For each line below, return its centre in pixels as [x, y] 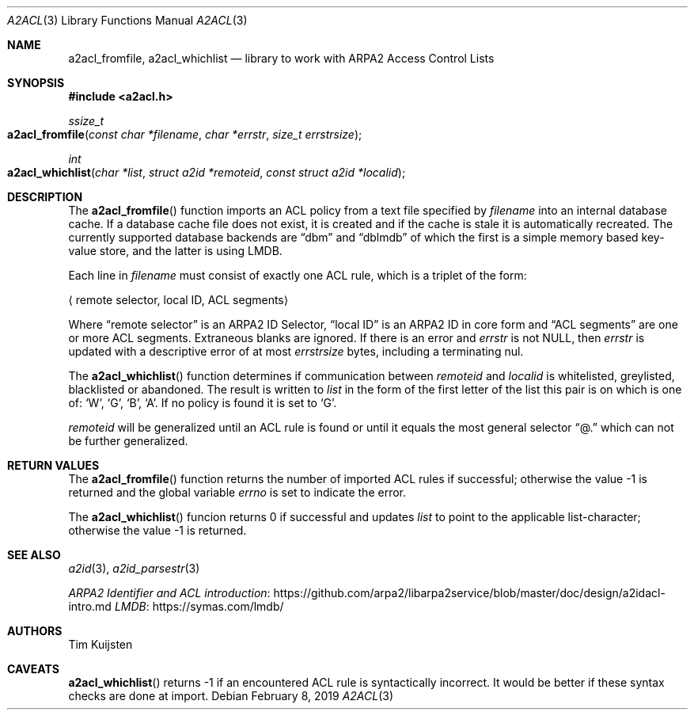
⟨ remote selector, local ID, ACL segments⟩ [178, 300]
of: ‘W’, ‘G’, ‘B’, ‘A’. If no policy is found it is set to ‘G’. [203, 403]
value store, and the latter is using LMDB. [175, 251]
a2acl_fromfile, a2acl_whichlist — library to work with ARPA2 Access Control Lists [281, 58]
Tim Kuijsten [100, 644]
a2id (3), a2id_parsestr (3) [134, 568]
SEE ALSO [34, 555]
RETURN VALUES [53, 465]
